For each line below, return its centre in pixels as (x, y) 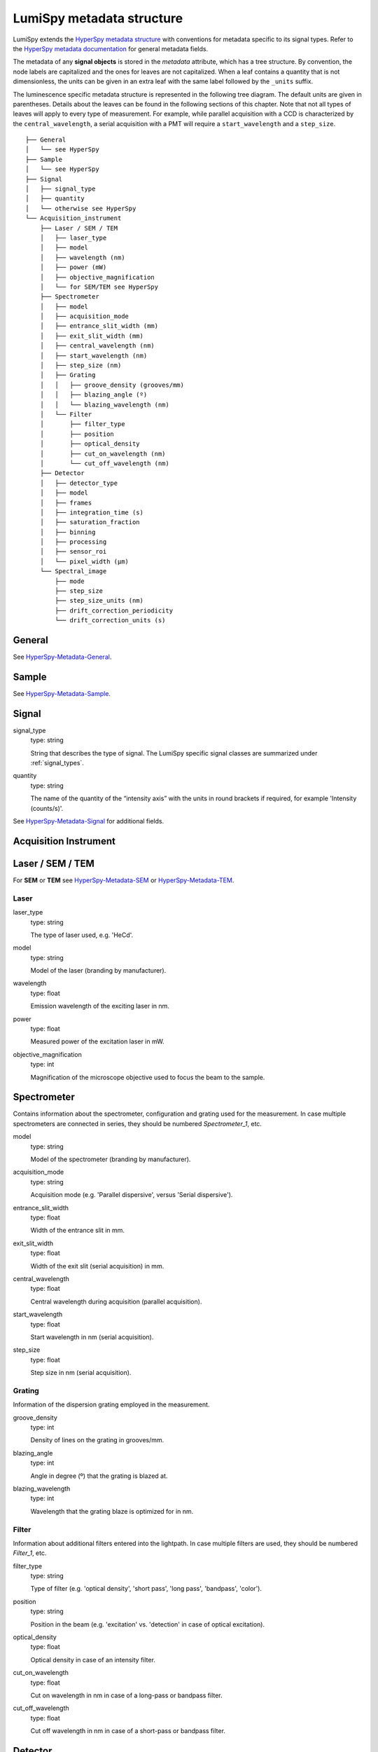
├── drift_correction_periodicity (114, 610)
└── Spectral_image (73, 572)
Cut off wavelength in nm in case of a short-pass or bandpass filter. (128, 1731)
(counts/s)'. (47, 808)
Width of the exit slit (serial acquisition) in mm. (97, 1266)
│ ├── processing (73, 542)
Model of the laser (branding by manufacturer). (98, 971)
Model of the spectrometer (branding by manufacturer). (111, 1159)
